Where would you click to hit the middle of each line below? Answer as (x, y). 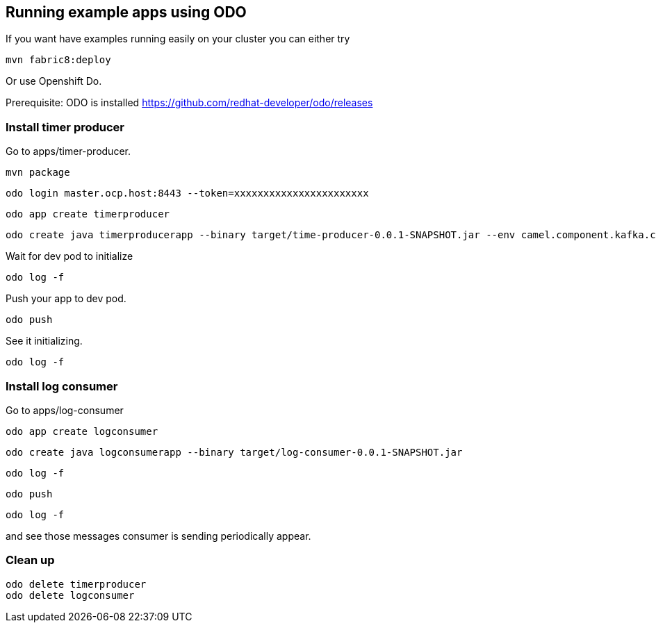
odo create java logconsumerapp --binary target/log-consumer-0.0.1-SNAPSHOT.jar (234, 452)
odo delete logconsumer (70, 595)
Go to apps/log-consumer (65, 410)
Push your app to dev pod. (66, 299)
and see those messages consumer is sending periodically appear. (158, 536)
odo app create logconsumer (82, 431)
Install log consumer (62, 386)
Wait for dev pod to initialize (69, 256)
